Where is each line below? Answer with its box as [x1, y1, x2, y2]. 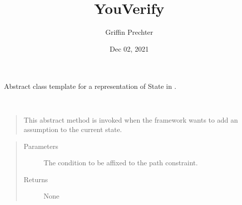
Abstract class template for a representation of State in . [4, 81, 176, 91]
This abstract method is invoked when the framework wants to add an [23, 114, 238, 125]
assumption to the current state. [23, 124, 122, 135]
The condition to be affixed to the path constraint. [43, 157, 198, 168]
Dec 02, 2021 [109, 43, 149, 54]
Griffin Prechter [105, 27, 154, 37]
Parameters [23, 140, 58, 151]
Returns [23, 174, 48, 184]
